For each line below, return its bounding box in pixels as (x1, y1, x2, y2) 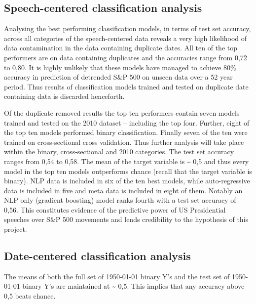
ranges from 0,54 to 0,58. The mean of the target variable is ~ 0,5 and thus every (4, 156, 249, 166)
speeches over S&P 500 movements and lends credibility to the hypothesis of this (4, 214, 249, 224)
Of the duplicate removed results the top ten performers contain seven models (4, 107, 240, 118)
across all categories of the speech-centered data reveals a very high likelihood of (4, 33, 247, 43)
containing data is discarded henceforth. (4, 91, 125, 101)
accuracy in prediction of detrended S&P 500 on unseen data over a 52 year (4, 72, 233, 82)
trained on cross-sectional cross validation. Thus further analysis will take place (4, 136, 244, 147)
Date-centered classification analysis (4, 248, 191, 263)
